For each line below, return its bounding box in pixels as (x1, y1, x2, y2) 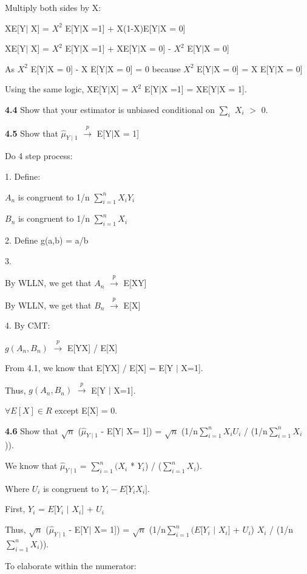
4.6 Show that (5, 424, 58, 437)
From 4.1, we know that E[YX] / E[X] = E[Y (5, 361, 174, 374)
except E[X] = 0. (55, 404, 118, 417)
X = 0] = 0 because (107, 62, 181, 75)
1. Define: (5, 169, 41, 182)
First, (5, 502, 25, 515)
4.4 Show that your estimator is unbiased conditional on (5, 103, 215, 115)
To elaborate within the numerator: (5, 559, 137, 572)
